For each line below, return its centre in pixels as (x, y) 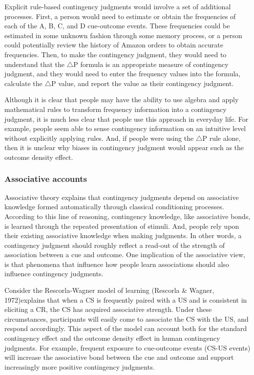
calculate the (23, 83)
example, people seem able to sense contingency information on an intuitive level (125, 128)
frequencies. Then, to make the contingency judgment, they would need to (116, 54)
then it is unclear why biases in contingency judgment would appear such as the (124, 147)
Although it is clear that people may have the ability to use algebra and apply (122, 99)
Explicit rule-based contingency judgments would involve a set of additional (118, 6)
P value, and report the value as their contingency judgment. (143, 83)
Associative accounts (46, 179)
